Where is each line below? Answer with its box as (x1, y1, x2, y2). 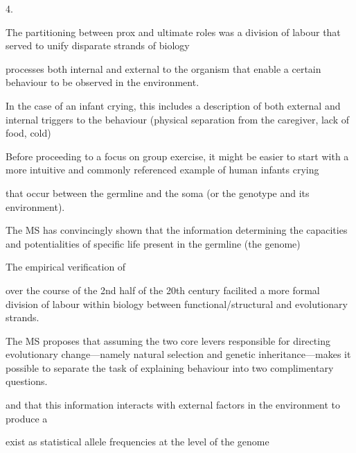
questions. (6, 374, 48, 388)
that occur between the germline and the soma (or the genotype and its (6, 185, 310, 200)
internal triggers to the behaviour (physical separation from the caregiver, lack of (6, 112, 350, 126)
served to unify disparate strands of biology (6, 38, 190, 53)
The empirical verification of (6, 259, 126, 274)
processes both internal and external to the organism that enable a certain (6, 61, 321, 76)
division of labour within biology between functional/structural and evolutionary (6, 296, 348, 311)
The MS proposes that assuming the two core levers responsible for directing (6, 333, 330, 348)
